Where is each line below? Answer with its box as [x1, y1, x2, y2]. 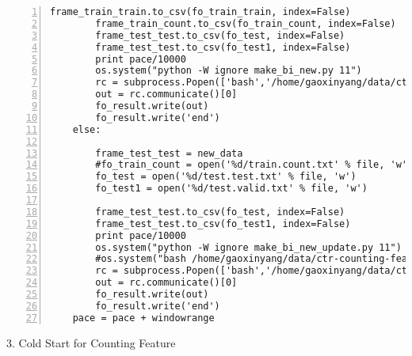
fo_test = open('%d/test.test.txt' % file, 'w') [95, 171, 357, 183]
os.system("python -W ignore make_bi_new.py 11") [95, 65, 362, 77]
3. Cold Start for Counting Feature [6, 334, 176, 350]
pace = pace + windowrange [72, 312, 215, 324]
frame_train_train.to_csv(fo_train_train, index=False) [50, 6, 351, 17]
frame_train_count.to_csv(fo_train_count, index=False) [95, 17, 396, 29]
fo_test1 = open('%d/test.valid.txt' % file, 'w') [95, 183, 368, 195]
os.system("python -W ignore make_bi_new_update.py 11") [95, 241, 402, 253]
